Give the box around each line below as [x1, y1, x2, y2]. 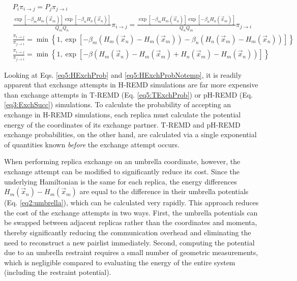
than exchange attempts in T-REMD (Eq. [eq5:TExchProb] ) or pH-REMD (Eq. [4, 89, 253, 100]
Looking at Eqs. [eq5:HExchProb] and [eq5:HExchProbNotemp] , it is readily [4, 69, 242, 80]
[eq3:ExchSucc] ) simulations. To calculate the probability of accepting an [4, 99, 231, 110]
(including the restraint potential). [4, 267, 111, 277]
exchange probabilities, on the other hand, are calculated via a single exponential [4, 129, 257, 140]
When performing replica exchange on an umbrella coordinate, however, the [4, 156, 241, 167]
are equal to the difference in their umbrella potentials [79, 186, 249, 197]
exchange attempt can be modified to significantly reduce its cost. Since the [4, 166, 240, 176]
